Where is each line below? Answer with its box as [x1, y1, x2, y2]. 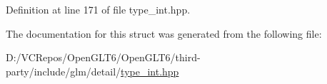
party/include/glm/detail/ [6, 63, 121, 78]
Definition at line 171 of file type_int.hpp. [6, 2, 191, 16]
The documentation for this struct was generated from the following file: [6, 26, 322, 41]
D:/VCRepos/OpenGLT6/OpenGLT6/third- [6, 50, 201, 65]
